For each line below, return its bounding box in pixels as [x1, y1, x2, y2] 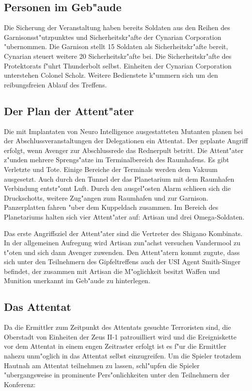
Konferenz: [4, 379, 36, 389]
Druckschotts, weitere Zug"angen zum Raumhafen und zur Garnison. [4, 192, 208, 203]
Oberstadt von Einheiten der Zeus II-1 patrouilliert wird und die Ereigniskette [4, 331, 237, 341]
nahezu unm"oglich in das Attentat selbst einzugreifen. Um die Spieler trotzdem [4, 351, 241, 361]
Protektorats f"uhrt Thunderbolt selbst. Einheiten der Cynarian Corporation [4, 60, 232, 70]
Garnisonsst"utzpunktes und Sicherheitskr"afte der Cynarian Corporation [4, 32, 221, 42]
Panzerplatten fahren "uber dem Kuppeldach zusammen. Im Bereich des [4, 202, 219, 212]
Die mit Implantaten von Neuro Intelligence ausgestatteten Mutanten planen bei [4, 126, 243, 136]
